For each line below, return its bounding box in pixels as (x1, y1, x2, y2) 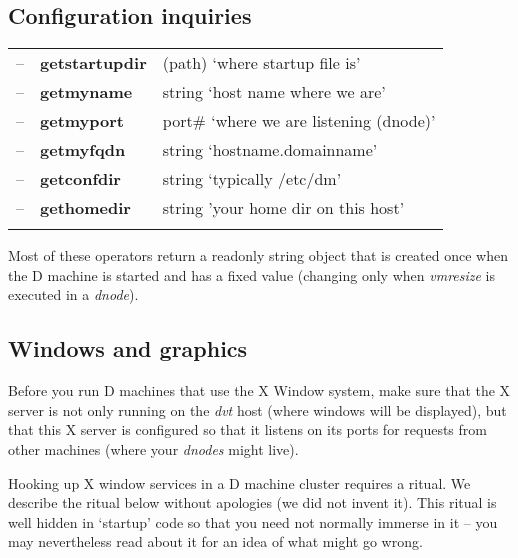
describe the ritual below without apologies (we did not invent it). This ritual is (8, 492, 497, 513)
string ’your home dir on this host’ (162, 196, 405, 220)
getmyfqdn (40, 138, 126, 162)
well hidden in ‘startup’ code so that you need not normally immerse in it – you (8, 511, 498, 532)
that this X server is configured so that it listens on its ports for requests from (8, 419, 487, 440)
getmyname (40, 80, 133, 104)
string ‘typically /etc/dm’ (162, 167, 342, 191)
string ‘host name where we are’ (162, 80, 386, 104)
